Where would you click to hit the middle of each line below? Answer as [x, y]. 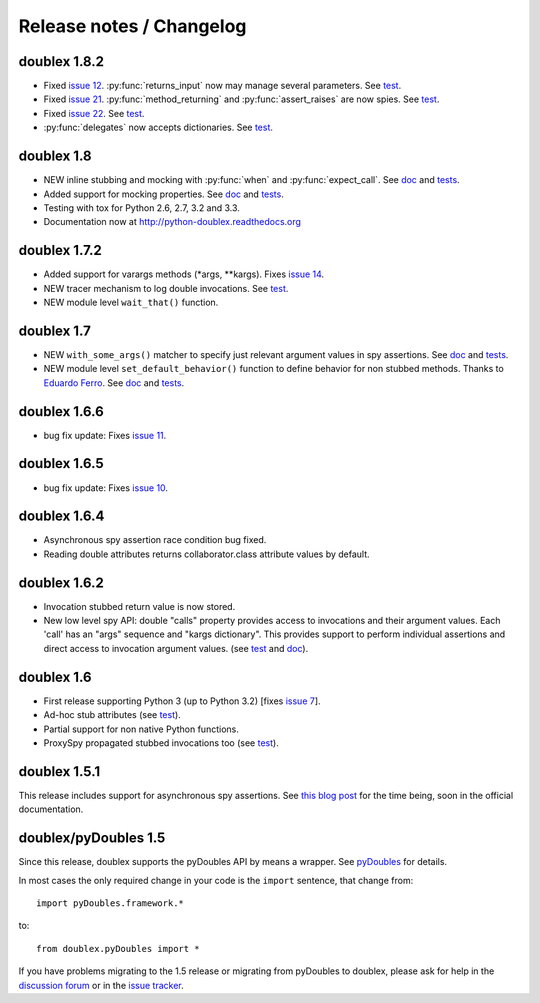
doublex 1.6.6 [61, 411]
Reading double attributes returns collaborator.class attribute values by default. [206, 554]
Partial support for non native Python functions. [141, 729]
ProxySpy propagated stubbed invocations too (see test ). [161, 742]
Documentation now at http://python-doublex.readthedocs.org [172, 222]
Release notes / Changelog [132, 26]
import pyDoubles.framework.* [110, 903]
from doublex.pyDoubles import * [118, 948]
